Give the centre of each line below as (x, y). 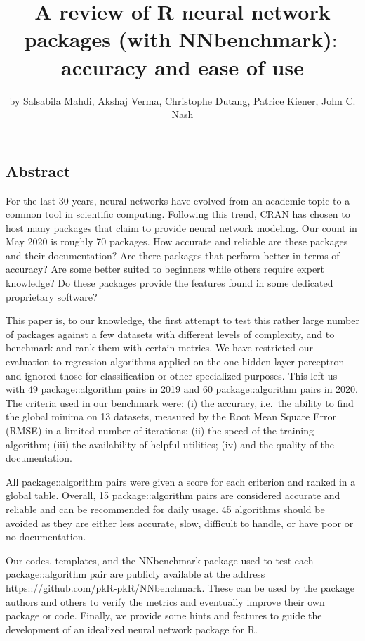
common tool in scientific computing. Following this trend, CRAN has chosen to (178, 214)
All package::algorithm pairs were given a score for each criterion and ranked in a (181, 481)
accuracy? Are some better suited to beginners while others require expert (165, 269)
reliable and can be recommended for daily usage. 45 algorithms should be (165, 509)
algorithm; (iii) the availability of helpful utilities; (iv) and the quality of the (170, 444)
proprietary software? (52, 296)
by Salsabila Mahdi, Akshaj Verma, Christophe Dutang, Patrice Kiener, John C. (182, 100)
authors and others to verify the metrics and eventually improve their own (165, 601)
